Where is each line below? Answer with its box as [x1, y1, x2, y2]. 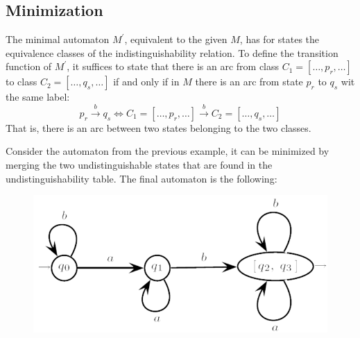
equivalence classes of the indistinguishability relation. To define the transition [6, 45, 338, 60]
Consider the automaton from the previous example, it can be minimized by [6, 144, 329, 158]
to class [6, 74, 37, 89]
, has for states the [239, 32, 320, 47]
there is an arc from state [195, 74, 303, 89]
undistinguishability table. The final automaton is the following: [6, 171, 277, 185]
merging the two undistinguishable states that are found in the [6, 157, 273, 171]
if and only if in [113, 74, 180, 89]
